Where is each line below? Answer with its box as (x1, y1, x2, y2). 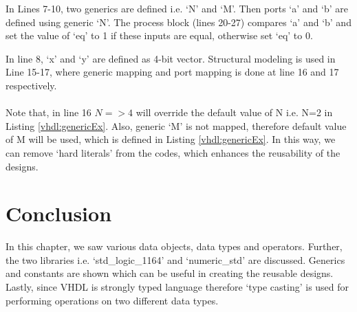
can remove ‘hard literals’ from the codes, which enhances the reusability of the (6, 145, 340, 159)
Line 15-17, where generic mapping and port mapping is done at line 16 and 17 (6, 65, 339, 79)
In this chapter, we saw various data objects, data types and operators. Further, (6, 239, 343, 254)
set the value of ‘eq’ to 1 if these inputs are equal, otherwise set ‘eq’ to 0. (6, 28, 313, 43)
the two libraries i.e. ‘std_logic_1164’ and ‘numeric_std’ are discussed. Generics (6, 252, 345, 267)
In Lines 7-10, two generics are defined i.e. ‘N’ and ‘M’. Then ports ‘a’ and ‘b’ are (6, 1, 348, 15)
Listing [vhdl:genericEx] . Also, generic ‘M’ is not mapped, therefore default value (6, 118, 347, 133)
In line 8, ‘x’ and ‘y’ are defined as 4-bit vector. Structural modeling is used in (6, 51, 336, 65)
